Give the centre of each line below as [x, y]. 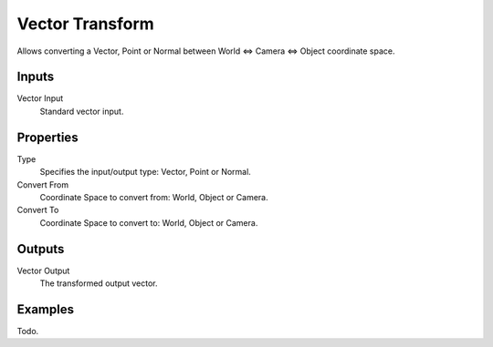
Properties [47, 137]
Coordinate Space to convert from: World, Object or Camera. [154, 197]
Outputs [41, 249]
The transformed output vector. [99, 283]
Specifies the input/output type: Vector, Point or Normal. [145, 172]
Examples [46, 309]
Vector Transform [85, 24]
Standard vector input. [82, 111]
